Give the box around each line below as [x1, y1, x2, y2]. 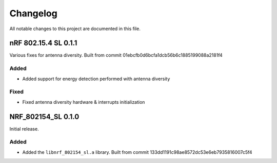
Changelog [9, 8, 57, 19]
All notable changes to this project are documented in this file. [9, 26, 141, 32]
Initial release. [9, 126, 39, 132]
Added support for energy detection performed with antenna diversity [22, 76, 170, 82]
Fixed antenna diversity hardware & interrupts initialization [22, 99, 145, 105]
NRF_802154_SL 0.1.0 [9, 112, 80, 121]
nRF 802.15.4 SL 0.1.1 [9, 39, 77, 48]
